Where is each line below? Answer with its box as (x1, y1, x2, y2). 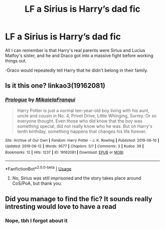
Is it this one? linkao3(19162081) (5, 82, 106, 90)
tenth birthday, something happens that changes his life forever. (17, 128, 147, 134)
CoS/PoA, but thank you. (12, 180, 62, 186)
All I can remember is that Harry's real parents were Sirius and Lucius (5, 47, 146, 53)
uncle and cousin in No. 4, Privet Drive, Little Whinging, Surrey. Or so (17, 113, 157, 118)
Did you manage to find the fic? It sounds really (5, 195, 152, 203)
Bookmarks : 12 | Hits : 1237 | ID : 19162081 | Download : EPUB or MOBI (5, 150, 124, 155)
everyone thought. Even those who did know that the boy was (17, 118, 142, 124)
